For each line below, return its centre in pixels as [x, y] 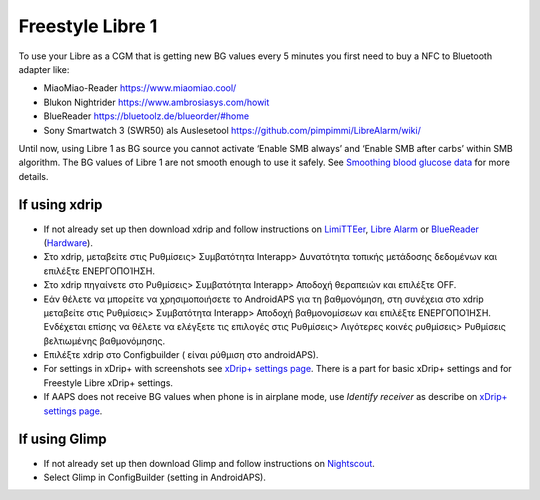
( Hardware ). [68, 242]
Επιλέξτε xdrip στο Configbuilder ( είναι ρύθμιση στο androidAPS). [181, 355]
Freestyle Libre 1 [88, 26]
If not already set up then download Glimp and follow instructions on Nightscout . [209, 463]
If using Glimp [62, 439]
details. [33, 176]
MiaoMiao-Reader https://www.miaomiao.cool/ [140, 88]
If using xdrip [60, 205]
